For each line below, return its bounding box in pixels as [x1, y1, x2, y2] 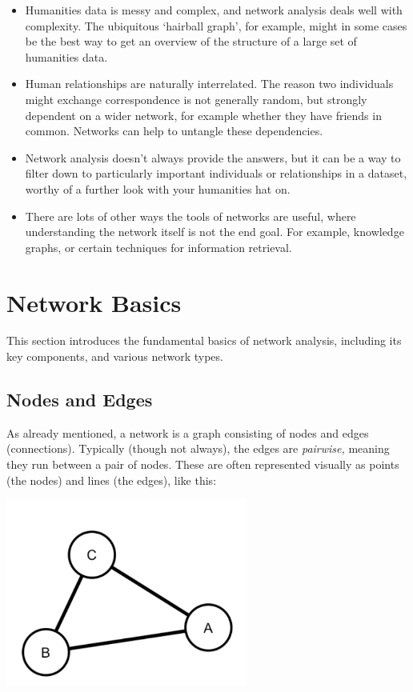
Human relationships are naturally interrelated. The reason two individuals [25, 75, 394, 92]
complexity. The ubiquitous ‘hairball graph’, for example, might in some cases [25, 17, 407, 34]
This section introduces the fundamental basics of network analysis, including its [6, 332, 402, 349]
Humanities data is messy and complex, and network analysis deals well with [25, 2, 403, 18]
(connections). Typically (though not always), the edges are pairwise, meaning [6, 440, 390, 457]
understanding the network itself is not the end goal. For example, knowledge [25, 223, 404, 240]
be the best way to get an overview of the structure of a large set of [25, 33, 357, 50]
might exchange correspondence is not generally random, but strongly [25, 90, 367, 107]
